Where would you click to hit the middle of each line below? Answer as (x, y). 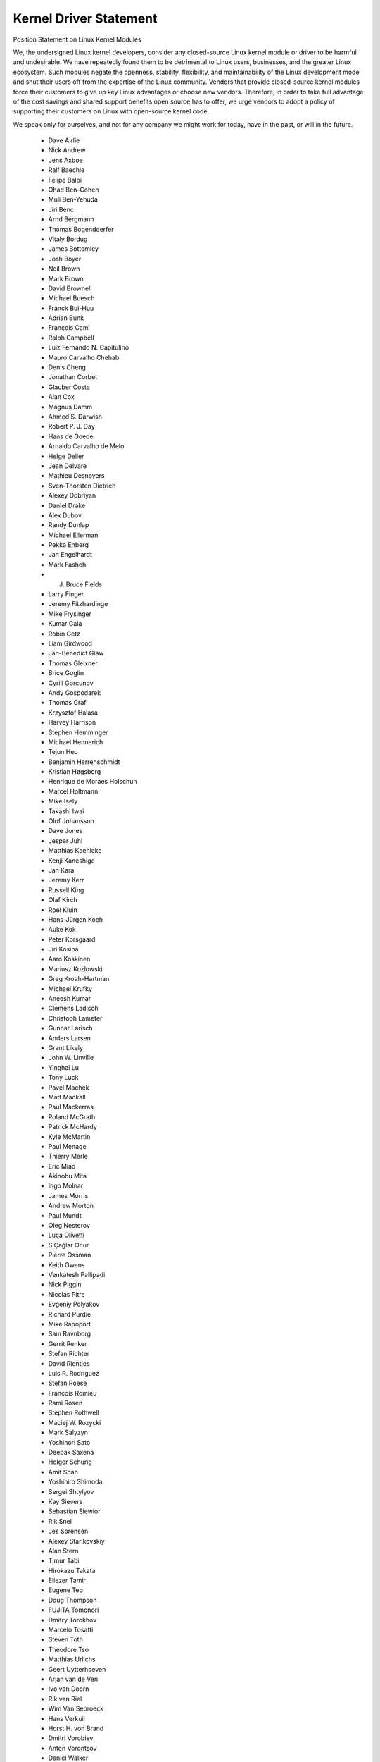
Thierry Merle (68, 1157)
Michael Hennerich (76, 742)
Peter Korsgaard (72, 939)
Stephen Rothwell (74, 1412)
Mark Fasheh (67, 565)
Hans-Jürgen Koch (76, 919)
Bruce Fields (84, 584)
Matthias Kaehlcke (75, 851)
